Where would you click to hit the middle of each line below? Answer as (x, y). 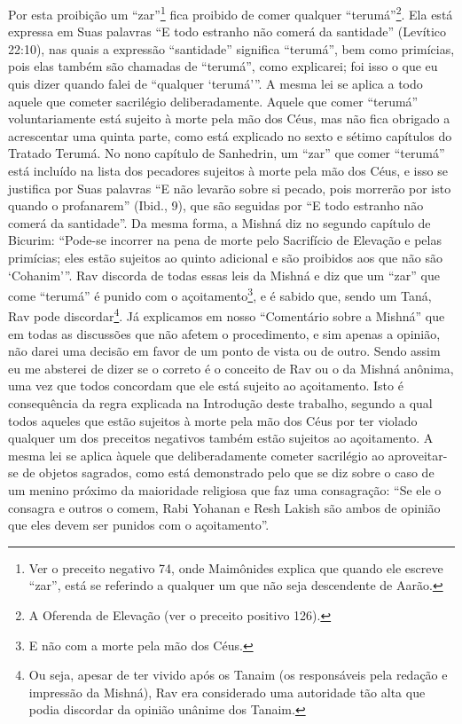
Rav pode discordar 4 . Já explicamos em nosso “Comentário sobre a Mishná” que (227, 315)
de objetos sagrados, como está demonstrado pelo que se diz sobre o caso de (228, 472)
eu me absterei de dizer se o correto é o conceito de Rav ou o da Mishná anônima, (231, 368)
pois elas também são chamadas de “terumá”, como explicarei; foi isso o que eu (223, 66)
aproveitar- (418, 455)
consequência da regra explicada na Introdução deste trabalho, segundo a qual (220, 403)
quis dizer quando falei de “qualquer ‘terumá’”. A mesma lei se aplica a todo (215, 84)
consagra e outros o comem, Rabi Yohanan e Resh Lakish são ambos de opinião (224, 507)
